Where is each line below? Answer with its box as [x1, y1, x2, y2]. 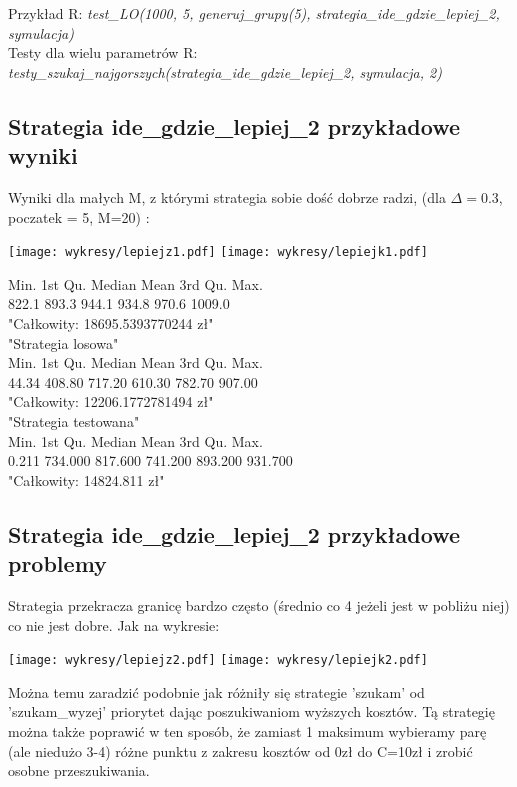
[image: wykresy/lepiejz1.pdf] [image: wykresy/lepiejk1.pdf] [8, 245, 428, 260]
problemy [8, 548, 107, 579]
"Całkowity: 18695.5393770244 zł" [8, 313, 214, 333]
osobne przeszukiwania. [8, 760, 150, 781]
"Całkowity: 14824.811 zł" [8, 469, 165, 490]
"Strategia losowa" [8, 332, 119, 353]
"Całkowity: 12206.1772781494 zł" [8, 391, 214, 412]
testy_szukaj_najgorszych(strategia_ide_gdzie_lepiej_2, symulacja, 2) [8, 61, 442, 82]
